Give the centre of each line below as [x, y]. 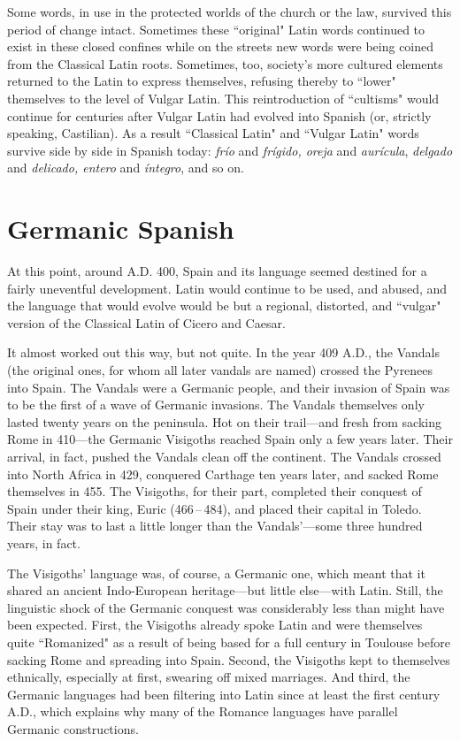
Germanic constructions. [73, 728]
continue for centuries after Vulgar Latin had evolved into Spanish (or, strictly [219, 115]
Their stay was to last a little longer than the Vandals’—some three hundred [215, 526]
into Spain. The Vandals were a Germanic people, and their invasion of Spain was [229, 387]
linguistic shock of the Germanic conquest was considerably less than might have [226, 607]
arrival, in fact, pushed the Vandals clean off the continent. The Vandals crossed [224, 456]
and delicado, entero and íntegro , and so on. [126, 168]
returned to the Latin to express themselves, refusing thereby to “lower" [202, 81]
